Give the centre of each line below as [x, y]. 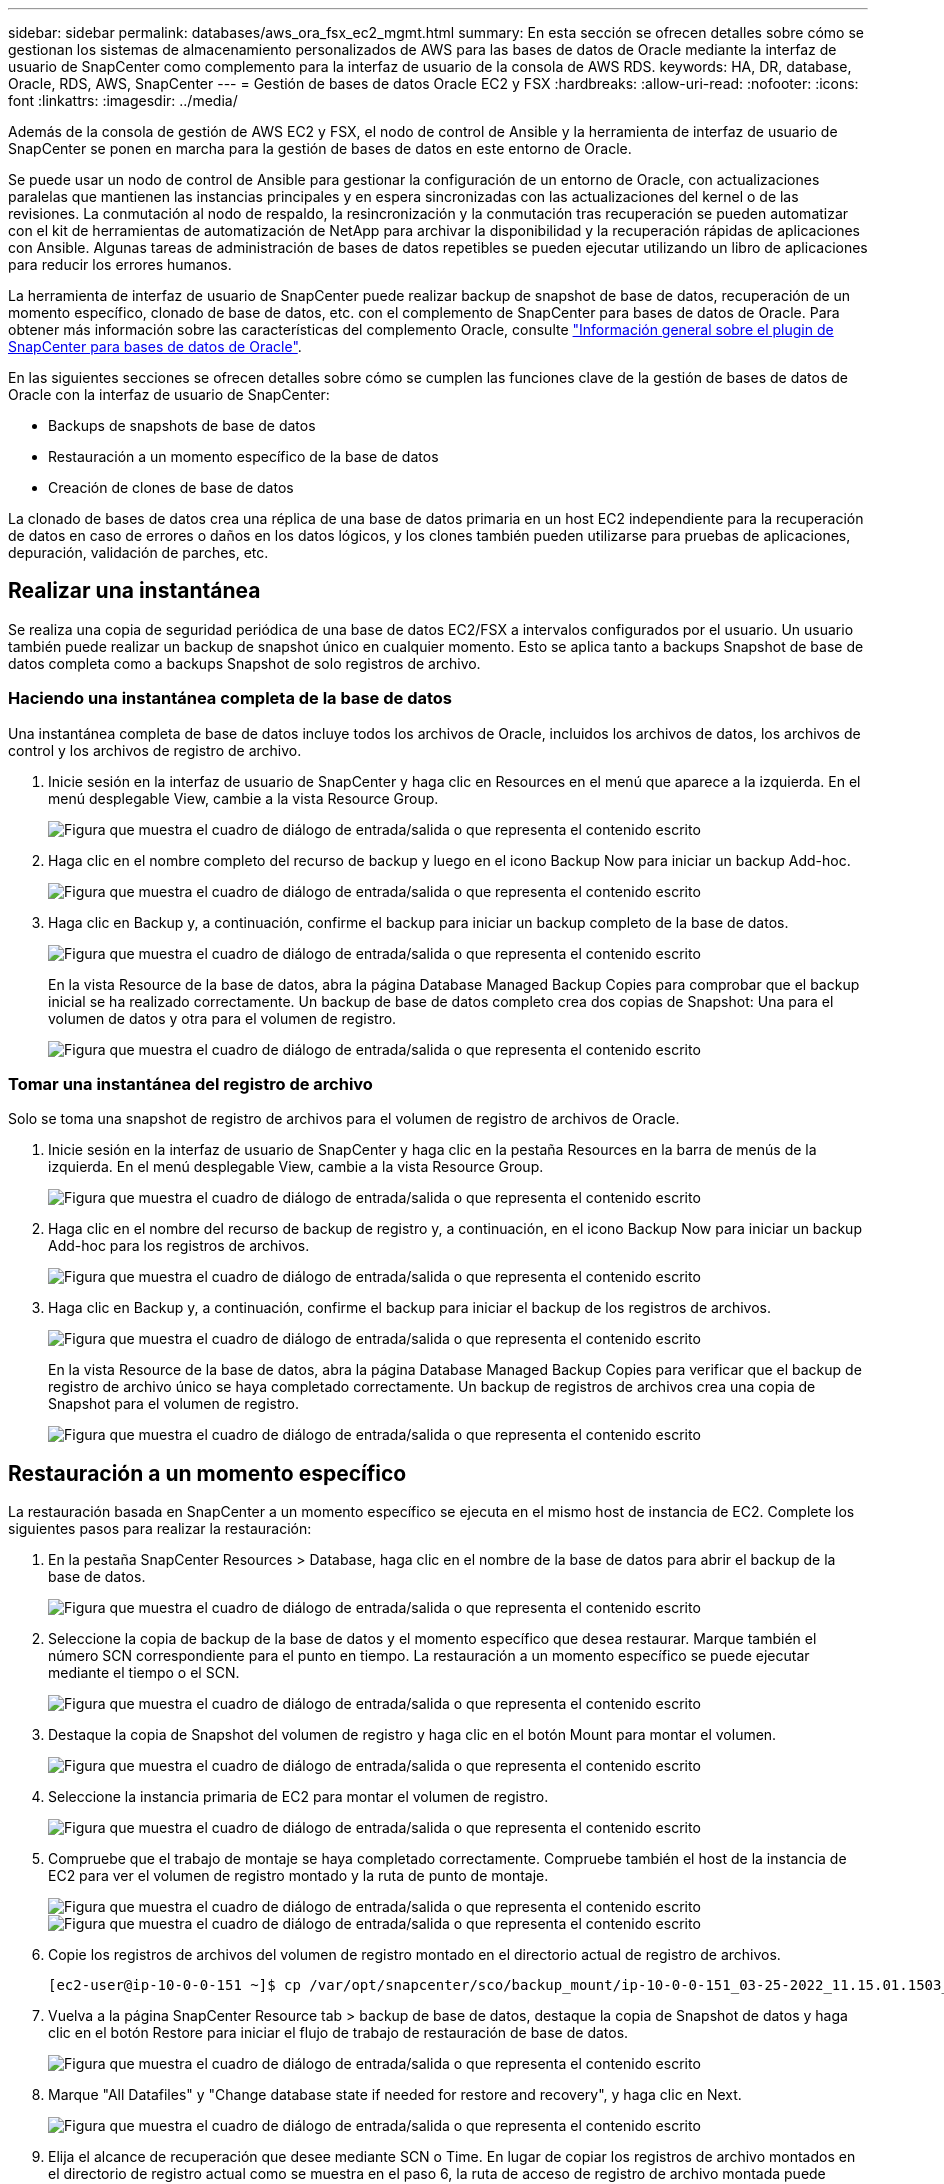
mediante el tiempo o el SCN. [144, 1673]
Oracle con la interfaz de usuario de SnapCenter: [169, 394]
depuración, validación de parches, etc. [138, 552]
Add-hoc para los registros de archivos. [179, 1246]
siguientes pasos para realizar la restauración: [160, 1529]
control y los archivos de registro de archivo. [155, 750]
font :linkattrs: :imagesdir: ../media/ [123, 100]
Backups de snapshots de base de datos [182, 425]
